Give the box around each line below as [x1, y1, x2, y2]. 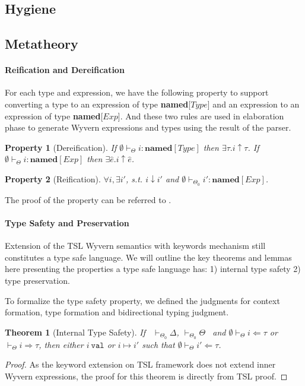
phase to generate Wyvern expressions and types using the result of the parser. [5, 121, 291, 134]
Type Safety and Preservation [5, 216, 129, 229]
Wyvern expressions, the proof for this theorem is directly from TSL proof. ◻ [5, 369, 288, 382]
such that [142, 338, 175, 350]
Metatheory [5, 34, 78, 53]
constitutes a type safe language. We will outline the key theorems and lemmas [5, 251, 292, 263]
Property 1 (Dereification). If [5, 141, 117, 153]
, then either [39, 338, 84, 350]
